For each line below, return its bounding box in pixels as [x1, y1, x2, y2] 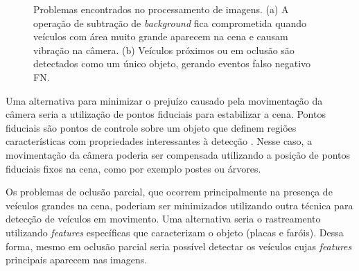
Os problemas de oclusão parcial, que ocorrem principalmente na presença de [6, 184, 333, 199]
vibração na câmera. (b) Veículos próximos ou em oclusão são [33, 42, 295, 57]
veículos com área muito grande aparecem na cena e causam [33, 29, 288, 44]
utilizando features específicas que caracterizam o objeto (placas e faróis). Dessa [6, 225, 344, 239]
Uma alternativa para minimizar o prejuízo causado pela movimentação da [6, 93, 323, 107]
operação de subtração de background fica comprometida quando [33, 15, 306, 30]
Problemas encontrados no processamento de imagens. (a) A [33, 2, 289, 16]
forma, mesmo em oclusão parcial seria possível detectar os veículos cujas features [6, 238, 352, 253]
